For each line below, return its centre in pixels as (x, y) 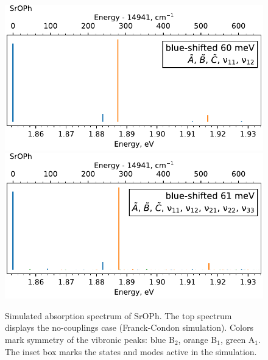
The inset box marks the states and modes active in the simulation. (131, 351)
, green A (238, 339)
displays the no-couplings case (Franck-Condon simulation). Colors (129, 327)
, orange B (198, 339)
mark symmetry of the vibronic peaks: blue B (90, 339)
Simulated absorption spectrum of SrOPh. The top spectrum (118, 315)
